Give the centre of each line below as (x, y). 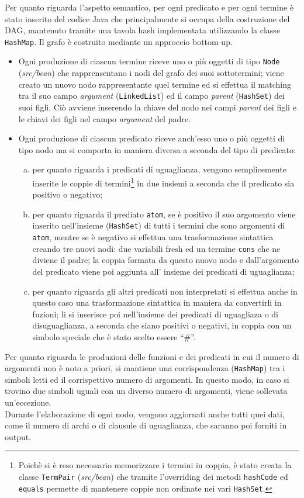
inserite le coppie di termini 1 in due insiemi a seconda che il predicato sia (163, 182)
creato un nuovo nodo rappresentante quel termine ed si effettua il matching (155, 84)
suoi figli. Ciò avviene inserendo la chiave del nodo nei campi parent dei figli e (157, 107)
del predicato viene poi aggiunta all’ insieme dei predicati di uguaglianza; (163, 271)
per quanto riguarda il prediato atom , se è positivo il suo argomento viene (164, 214)
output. (18, 436)
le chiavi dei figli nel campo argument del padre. (104, 118)
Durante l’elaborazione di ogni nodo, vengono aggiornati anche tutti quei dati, (145, 414)
